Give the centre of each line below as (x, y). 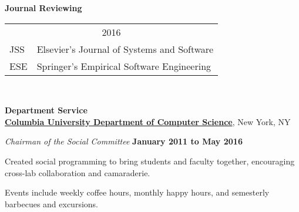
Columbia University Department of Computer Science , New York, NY (148, 121)
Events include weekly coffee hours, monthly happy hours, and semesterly (137, 192)
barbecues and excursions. (51, 203)
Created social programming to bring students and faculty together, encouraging (150, 161)
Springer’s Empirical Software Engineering (124, 66)
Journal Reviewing (43, 8)
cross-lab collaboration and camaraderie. (78, 172)
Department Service (46, 110)
